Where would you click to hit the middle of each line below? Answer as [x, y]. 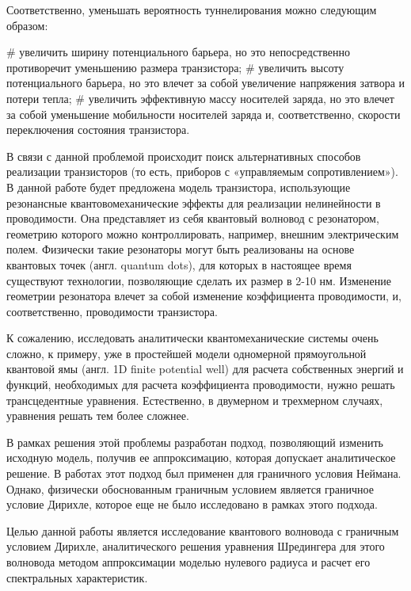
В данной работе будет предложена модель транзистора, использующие [179, 187]
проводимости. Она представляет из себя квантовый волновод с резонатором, [193, 218]
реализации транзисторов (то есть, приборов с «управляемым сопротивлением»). [202, 172]
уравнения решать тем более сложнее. [98, 416]
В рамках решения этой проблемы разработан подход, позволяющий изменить [195, 442]
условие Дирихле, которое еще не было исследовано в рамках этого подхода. [192, 504]
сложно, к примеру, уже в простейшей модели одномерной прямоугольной [186, 353]
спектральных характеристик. [77, 577]
